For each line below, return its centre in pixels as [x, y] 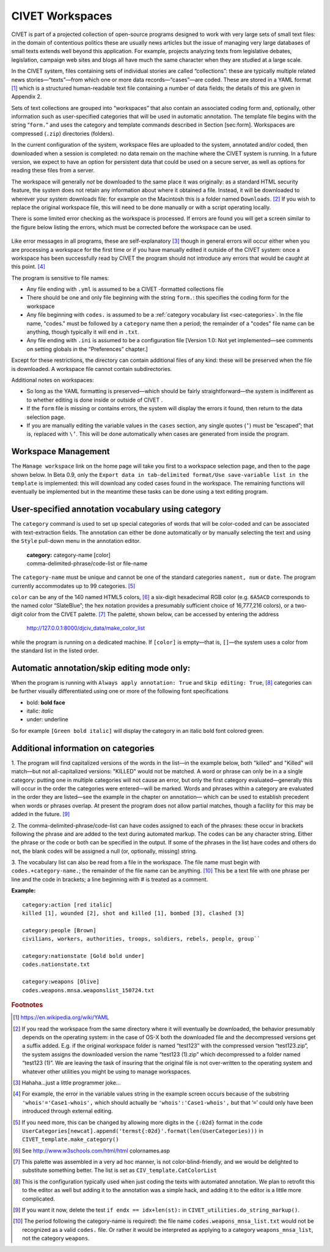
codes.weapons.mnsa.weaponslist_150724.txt [88, 990]
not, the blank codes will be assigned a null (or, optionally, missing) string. [104, 851]
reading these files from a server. [53, 171]
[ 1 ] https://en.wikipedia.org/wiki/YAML [61, 1017]
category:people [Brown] [59, 930]
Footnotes [27, 1004]
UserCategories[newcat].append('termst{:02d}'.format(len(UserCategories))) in [143, 1130]
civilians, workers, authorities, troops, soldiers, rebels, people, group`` [141, 939]
